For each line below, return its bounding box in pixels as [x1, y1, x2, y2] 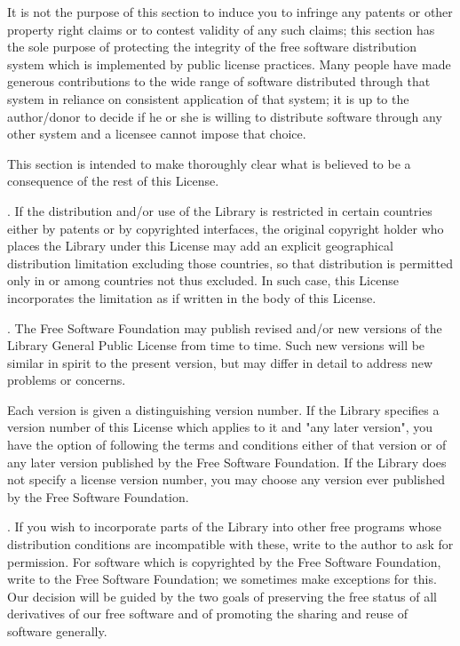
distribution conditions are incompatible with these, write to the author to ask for [7, 535, 454, 554]
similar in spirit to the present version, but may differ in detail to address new [7, 353, 433, 371]
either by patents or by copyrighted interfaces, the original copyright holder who [7, 219, 444, 237]
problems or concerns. [7, 371, 126, 389]
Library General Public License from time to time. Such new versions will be [7, 336, 425, 355]
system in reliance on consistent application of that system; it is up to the [7, 89, 409, 108]
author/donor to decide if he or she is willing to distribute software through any [7, 107, 442, 125]
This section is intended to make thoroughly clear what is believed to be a [7, 154, 411, 172]
